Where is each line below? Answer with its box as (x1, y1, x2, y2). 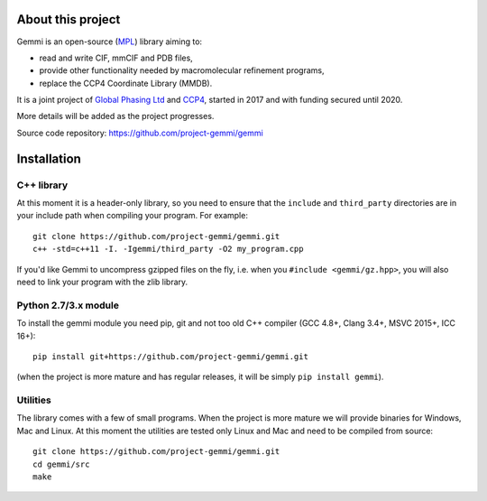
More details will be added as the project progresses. (16, 111, 215, 122)
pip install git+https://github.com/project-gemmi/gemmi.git (32, 351, 308, 361)
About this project (16, 12, 121, 27)
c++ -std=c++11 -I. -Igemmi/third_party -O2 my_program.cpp (32, 244, 304, 255)
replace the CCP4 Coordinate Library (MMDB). (39, 78, 213, 88)
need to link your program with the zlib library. (16, 276, 188, 287)
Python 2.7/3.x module (16, 299, 119, 311)
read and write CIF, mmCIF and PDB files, (39, 52, 193, 63)
